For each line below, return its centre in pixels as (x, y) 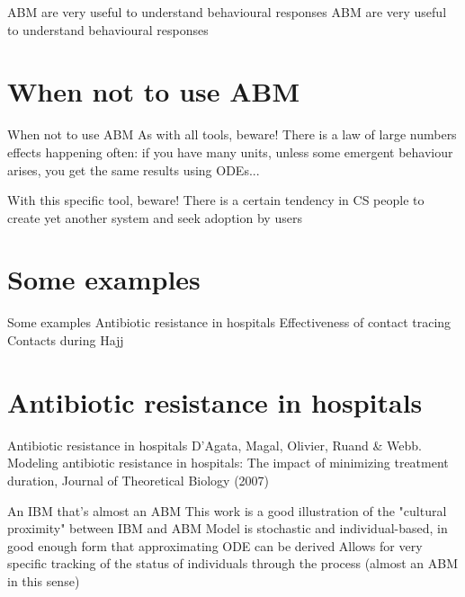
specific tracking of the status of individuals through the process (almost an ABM (232, 563)
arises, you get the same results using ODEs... (134, 169)
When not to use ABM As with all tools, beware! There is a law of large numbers (232, 134)
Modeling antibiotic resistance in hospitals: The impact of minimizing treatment (228, 463)
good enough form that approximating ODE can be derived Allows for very (215, 545)
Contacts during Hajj (66, 340)
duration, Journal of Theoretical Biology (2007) (139, 480)
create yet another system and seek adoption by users (155, 217)
